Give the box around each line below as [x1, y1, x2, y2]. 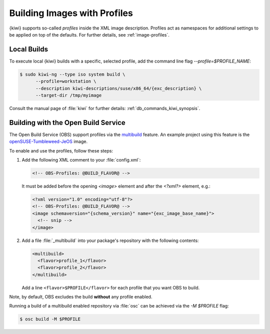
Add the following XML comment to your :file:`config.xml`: [21, 157, 141, 163]
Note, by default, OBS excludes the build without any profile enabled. [9, 294, 152, 300]
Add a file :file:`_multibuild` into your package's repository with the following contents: [21, 237, 199, 243]
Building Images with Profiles [9, 7, 133, 18]
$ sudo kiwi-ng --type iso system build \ [19, 71, 125, 77]
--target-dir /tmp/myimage [35, 92, 102, 98]
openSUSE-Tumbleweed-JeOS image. [9, 138, 88, 144]
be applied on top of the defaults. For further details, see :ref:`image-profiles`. [9, 31, 170, 37]
